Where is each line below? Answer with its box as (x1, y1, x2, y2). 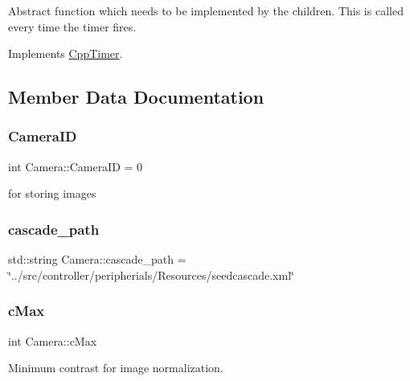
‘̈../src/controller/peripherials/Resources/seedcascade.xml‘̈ (8, 266, 294, 283)
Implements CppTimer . (8, 45, 123, 62)
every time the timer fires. (8, 18, 137, 35)
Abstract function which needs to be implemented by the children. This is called (8, 2, 404, 18)
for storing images (8, 185, 96, 202)
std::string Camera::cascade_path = (8, 251, 187, 268)
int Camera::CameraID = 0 (8, 158, 143, 174)
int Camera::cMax (8, 332, 97, 349)
